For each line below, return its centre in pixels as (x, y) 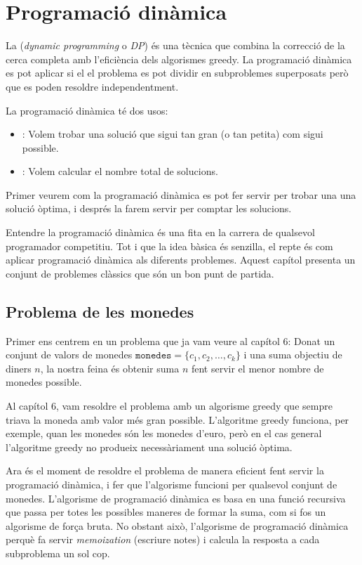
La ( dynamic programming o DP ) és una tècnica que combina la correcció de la (175, 45)
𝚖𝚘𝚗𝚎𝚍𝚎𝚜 (153, 356)
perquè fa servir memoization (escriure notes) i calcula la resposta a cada (163, 539)
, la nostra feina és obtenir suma (110, 368)
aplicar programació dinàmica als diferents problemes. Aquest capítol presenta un (181, 260)
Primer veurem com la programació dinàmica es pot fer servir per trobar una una (181, 194)
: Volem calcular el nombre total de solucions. (120, 171)
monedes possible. (44, 382)
